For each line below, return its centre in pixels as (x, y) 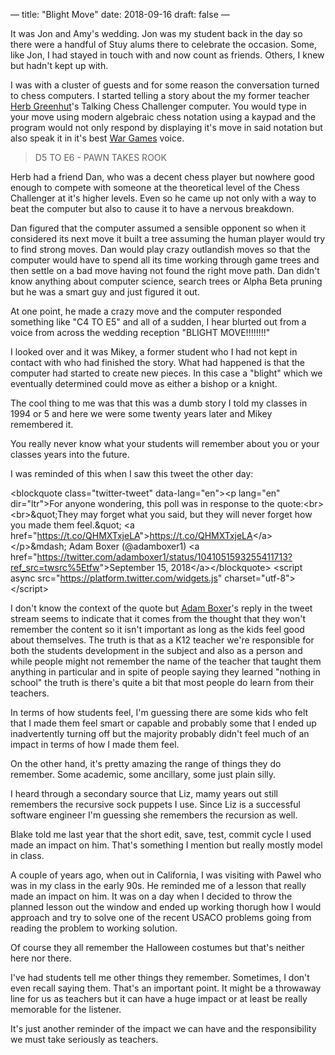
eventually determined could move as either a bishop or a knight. (144, 383)
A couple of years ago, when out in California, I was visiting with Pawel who (166, 875)
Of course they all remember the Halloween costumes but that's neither (157, 947)
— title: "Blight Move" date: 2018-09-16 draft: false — (120, 14)
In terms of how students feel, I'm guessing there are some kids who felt (159, 712)
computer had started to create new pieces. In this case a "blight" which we (166, 373)
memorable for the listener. (66, 1009)
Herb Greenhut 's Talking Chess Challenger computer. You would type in (158, 106)
